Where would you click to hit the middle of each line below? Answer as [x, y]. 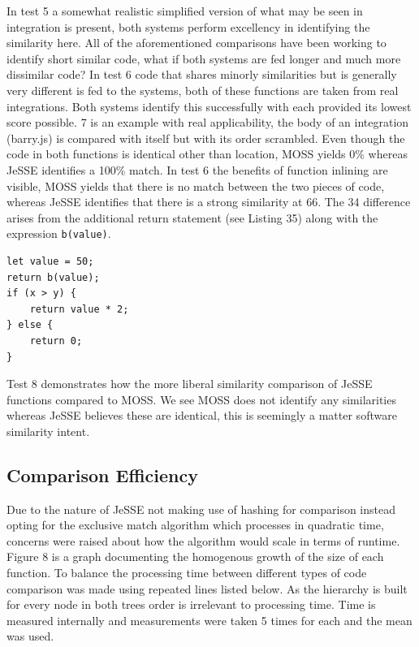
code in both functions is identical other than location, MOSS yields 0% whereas [207, 154]
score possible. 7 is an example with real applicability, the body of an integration [208, 122]
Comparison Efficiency [102, 474]
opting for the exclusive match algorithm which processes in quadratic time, [195, 525]
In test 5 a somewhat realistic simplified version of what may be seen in [185, 11]
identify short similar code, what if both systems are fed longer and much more [204, 58]
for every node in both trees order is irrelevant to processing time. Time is [191, 604]
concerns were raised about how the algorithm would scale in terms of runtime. [203, 540]
